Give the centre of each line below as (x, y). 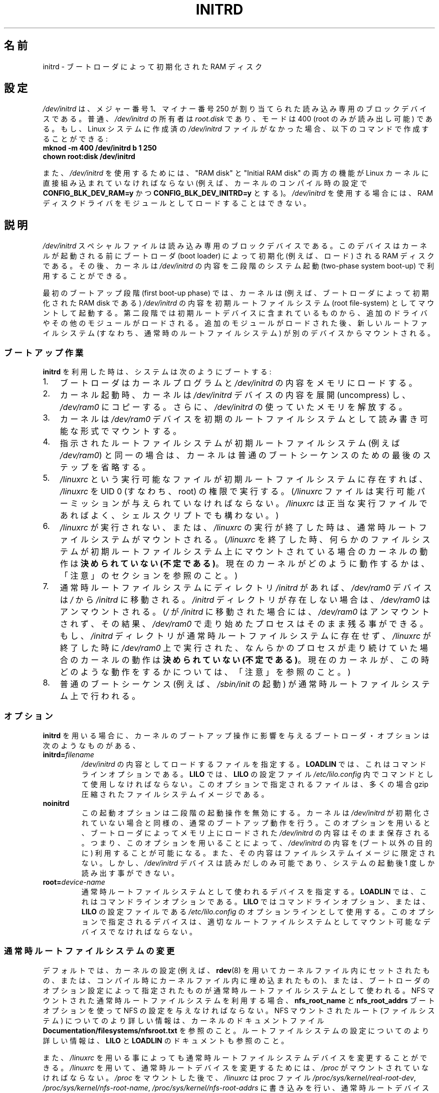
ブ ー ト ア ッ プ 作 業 (44, 353)
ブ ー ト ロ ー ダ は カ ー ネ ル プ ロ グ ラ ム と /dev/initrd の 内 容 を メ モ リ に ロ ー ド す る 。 (238, 383)
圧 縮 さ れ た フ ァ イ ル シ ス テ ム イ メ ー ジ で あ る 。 (175, 794)
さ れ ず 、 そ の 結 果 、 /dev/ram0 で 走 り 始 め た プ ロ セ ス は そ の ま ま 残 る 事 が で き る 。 (244, 624)
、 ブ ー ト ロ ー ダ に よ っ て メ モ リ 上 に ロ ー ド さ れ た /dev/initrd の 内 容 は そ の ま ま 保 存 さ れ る (256, 833)
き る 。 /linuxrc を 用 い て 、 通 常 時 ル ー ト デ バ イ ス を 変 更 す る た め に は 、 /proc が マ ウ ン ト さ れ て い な (236, 1067)
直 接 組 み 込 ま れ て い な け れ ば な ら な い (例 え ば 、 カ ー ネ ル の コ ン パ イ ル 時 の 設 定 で (205, 183)
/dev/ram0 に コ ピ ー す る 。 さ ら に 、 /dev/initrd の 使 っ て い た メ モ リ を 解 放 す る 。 (233, 407)
